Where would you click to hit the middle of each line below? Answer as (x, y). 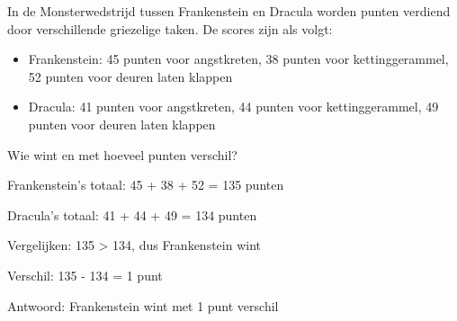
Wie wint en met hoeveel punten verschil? (122, 154)
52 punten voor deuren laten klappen (130, 76)
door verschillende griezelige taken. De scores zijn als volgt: (170, 28)
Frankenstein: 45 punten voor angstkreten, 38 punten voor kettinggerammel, (238, 59)
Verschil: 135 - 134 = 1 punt (85, 275)
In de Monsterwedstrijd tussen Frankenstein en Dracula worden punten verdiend (229, 11)
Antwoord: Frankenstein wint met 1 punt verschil (143, 305)
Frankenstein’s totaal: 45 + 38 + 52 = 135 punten (146, 185)
